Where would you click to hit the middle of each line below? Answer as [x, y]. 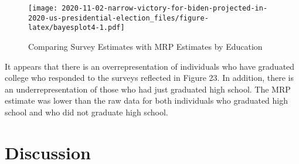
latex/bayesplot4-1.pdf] [77, 28]
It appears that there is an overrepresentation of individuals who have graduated [150, 66]
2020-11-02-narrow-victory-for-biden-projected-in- [165, 8]
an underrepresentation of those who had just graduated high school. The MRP [148, 89]
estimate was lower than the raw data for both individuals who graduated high [147, 100]
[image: [43, 8]
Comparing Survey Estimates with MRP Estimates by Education [145, 46]
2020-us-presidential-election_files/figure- [118, 18]
